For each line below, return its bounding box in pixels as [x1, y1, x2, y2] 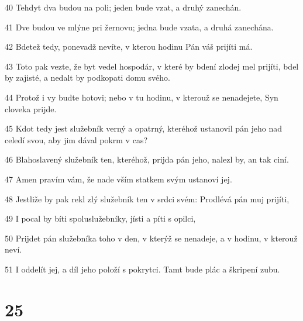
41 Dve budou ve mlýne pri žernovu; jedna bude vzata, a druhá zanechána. [5, 20, 274, 33]
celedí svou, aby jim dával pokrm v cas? [5, 133, 148, 146]
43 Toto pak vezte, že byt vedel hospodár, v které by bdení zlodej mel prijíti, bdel [5, 60, 299, 72]
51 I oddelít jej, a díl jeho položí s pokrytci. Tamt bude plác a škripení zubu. [5, 263, 280, 275]
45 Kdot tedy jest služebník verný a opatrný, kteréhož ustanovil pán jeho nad [5, 122, 283, 134]
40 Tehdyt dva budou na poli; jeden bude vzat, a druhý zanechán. [5, 1, 242, 13]
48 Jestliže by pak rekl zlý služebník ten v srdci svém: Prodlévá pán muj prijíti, [5, 192, 290, 205]
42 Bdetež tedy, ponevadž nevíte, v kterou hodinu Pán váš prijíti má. [5, 40, 253, 53]
